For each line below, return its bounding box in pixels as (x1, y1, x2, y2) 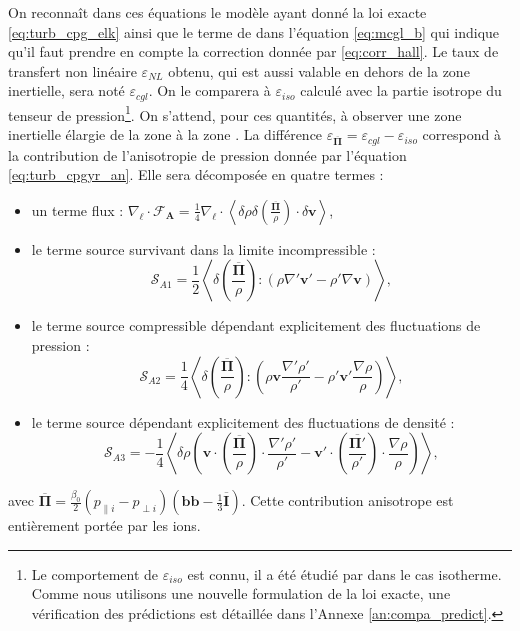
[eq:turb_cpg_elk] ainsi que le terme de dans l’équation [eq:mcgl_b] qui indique (8, 21, 500, 42)
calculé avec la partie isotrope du (300, 80, 502, 101)
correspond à (422, 124, 501, 145)
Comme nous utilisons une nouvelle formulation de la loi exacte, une (31, 583, 451, 604)
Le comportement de (31, 563, 159, 584)
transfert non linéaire (8, 60, 137, 81)
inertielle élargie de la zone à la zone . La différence (8, 124, 323, 145)
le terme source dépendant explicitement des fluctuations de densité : (31, 411, 455, 432)
